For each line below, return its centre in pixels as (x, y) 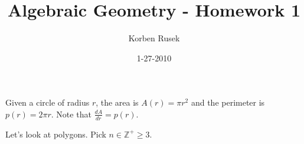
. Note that (71, 114)
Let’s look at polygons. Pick (56, 134)
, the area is (117, 102)
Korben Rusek (154, 38)
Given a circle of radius (48, 102)
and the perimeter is (228, 102)
